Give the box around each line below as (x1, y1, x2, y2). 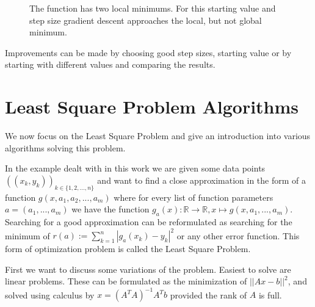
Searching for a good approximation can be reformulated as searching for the (5, 215, 292, 228)
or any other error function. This (176, 229, 300, 242)
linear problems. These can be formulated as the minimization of (5, 275, 247, 287)
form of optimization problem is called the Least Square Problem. (5, 242, 251, 255)
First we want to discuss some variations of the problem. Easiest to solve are (5, 262, 291, 275)
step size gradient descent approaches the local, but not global (29, 13, 262, 26)
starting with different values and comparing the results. (5, 58, 215, 71)
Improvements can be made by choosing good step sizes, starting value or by (5, 46, 292, 59)
